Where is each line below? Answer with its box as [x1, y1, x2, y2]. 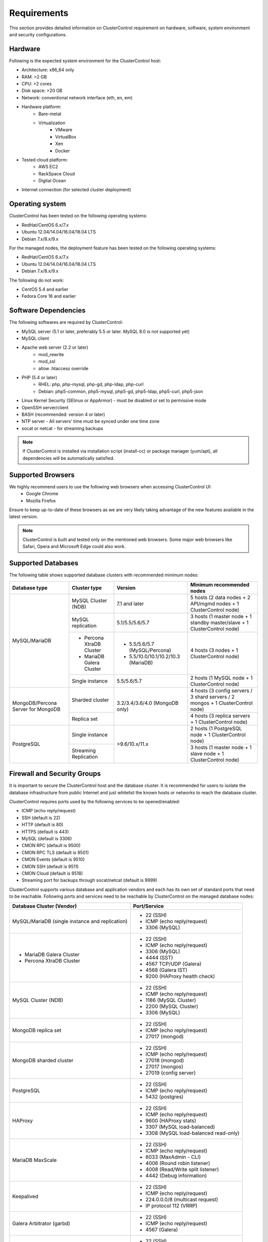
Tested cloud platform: [21, 156, 68, 162]
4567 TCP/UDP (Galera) [145, 960, 202, 967]
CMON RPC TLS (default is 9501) [21, 850, 89, 855]
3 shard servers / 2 [190, 693, 235, 700]
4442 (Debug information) [145, 1172, 207, 1179]
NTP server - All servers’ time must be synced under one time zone [21, 418, 160, 424]
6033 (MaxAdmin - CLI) [145, 1153, 201, 1160]
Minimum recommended [190, 581, 250, 588]
